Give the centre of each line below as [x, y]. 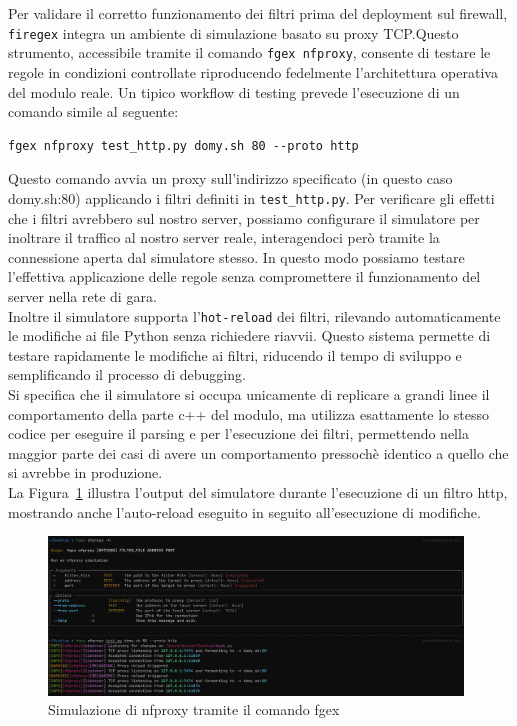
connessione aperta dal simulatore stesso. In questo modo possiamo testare [236, 256]
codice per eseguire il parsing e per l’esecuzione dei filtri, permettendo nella [238, 433]
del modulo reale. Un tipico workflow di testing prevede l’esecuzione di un [234, 91]
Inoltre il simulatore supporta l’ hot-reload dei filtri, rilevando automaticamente [254, 315]
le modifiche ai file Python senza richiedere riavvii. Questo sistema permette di [249, 335]
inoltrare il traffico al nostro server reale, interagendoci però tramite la [224, 237]
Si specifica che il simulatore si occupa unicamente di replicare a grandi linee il [249, 393]
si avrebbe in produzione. [85, 472]
